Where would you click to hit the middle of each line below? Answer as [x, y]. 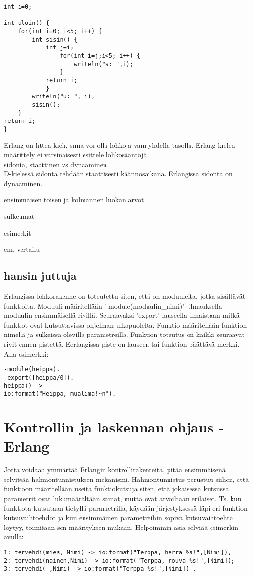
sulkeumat [19, 216]
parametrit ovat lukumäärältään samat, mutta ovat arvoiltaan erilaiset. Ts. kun [123, 498]
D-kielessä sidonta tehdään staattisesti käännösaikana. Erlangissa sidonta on [118, 174]
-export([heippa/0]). [39, 377]
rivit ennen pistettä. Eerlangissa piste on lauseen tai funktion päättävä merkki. [122, 344]
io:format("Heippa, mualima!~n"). [60, 394]
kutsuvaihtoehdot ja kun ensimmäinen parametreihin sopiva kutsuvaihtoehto [118, 517]
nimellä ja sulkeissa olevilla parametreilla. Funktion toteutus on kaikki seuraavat [125, 334]
